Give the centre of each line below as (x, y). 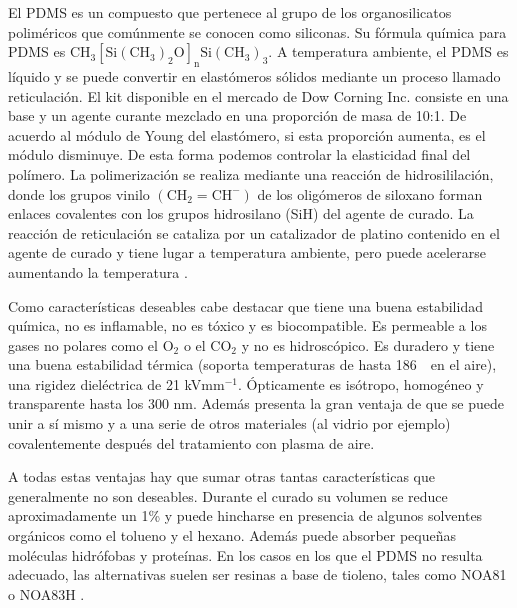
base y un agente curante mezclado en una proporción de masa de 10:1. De (237, 115)
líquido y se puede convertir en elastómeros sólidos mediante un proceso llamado (254, 75)
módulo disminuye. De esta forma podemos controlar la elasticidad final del (239, 154)
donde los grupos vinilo (79, 193)
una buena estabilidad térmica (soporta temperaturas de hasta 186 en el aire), (252, 364)
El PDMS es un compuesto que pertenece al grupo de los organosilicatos (230, 12)
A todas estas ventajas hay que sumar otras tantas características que (222, 476)
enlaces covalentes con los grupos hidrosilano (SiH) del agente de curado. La (241, 213)
